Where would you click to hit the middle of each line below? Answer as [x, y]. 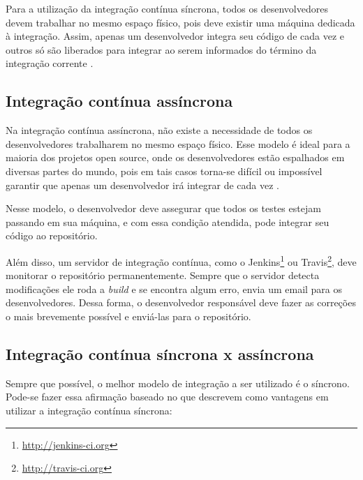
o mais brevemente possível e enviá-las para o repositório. [128, 316]
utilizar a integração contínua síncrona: [89, 410]
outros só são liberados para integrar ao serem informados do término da [161, 49]
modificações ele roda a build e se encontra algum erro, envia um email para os [174, 288]
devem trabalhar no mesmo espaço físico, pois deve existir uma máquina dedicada [180, 22]
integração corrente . [50, 63]
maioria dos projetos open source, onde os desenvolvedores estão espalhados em [175, 157]
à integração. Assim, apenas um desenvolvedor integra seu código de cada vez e [175, 36]
